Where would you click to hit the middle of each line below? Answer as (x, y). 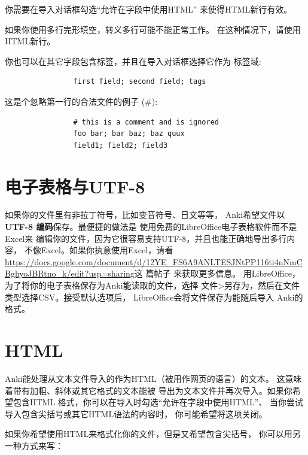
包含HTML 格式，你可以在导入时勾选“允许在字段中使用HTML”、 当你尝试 (158, 402)
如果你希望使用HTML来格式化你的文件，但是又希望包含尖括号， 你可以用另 (153, 434)
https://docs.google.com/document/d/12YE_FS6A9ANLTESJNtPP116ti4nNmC (154, 261)
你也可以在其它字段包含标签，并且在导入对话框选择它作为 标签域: (133, 61)
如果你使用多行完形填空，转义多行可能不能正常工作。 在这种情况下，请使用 (153, 29)
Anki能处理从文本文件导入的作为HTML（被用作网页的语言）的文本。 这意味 (153, 378)
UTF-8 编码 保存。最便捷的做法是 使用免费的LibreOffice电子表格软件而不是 (151, 227)
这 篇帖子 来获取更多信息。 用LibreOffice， (217, 273)
